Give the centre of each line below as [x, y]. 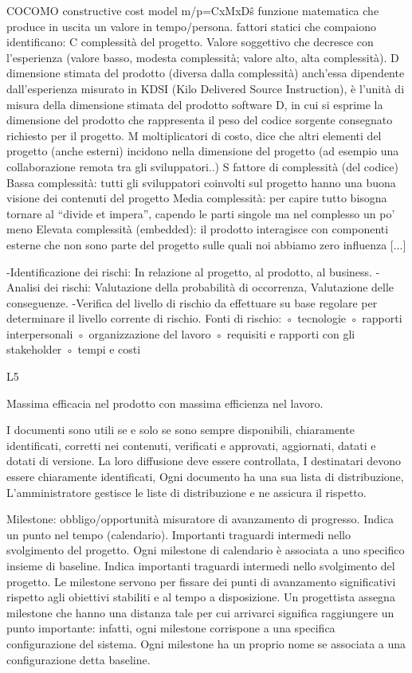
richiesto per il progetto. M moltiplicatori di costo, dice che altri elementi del [194, 135]
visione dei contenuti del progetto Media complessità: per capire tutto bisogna [197, 198]
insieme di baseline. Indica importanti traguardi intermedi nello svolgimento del [201, 565]
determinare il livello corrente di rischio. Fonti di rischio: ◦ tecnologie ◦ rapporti [204, 318]
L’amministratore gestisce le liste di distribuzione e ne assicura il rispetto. [186, 492]
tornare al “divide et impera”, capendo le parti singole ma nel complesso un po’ [201, 213]
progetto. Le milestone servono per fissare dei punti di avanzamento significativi [201, 581]
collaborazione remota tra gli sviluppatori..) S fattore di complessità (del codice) [202, 166]
